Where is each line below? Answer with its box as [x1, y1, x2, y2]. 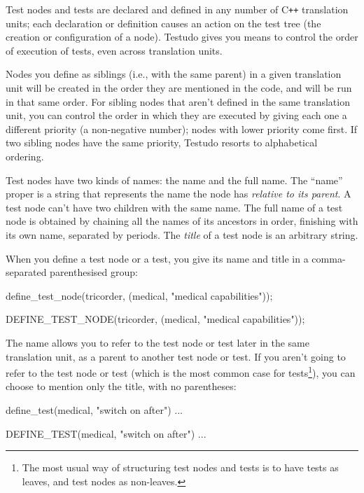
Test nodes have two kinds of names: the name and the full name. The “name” [6, 172, 343, 187]
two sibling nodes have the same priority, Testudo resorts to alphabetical [6, 135, 318, 150]
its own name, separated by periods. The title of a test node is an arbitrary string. [6, 227, 358, 242]
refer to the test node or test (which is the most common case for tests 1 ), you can [6, 363, 356, 380]
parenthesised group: [50, 265, 138, 279]
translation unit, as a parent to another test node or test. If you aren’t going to [6, 349, 346, 363]
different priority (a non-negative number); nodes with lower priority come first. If [6, 121, 358, 136]
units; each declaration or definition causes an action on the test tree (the [6, 15, 321, 30]
